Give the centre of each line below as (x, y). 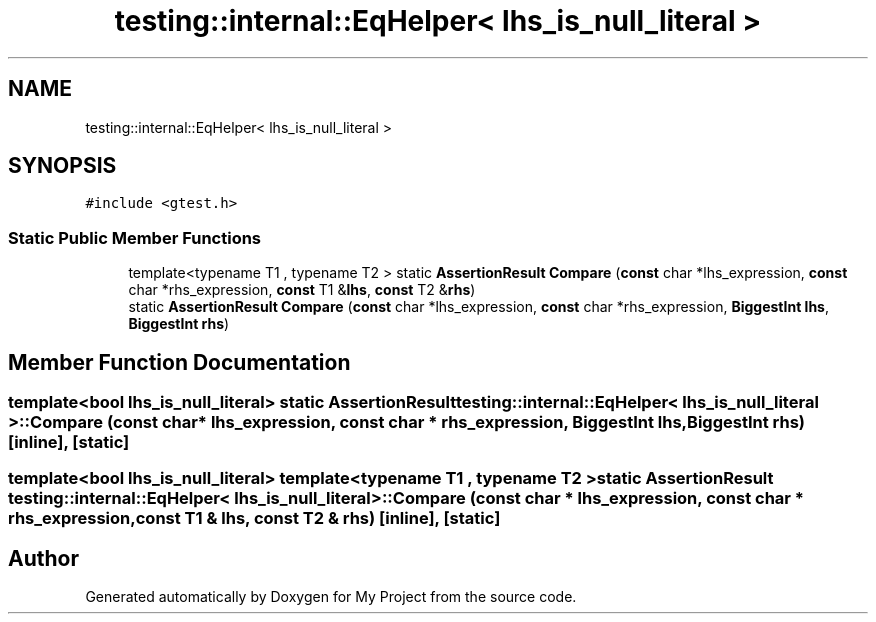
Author (43, 558)
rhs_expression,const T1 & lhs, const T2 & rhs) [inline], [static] (254, 518)
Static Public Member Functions (135, 237)
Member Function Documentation (179, 362)
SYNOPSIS (62, 166)
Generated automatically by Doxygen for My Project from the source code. (331, 597)
